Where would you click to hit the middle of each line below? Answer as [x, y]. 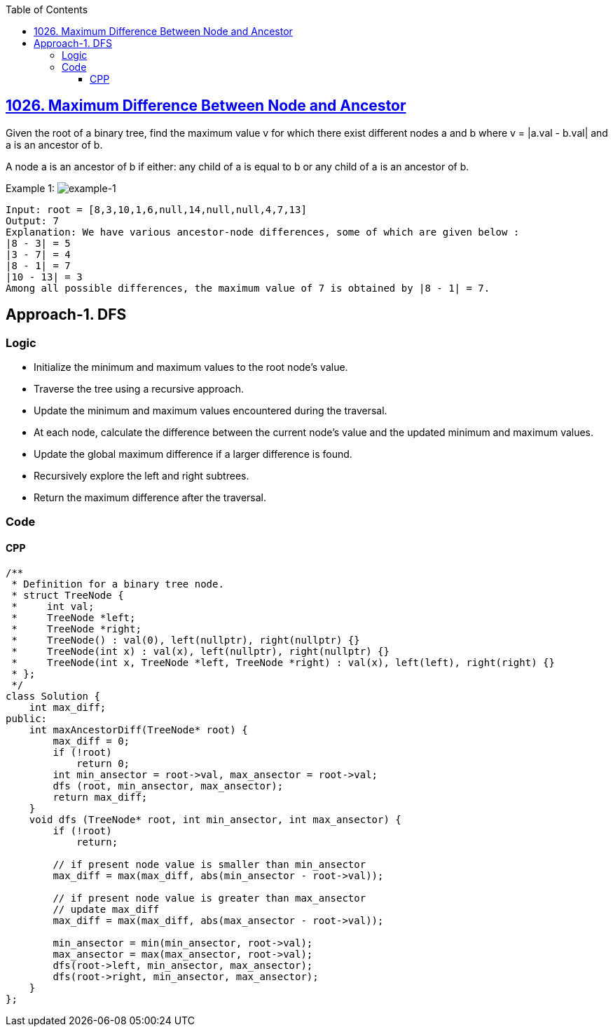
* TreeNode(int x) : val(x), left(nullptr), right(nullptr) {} [200, 651]
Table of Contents [47, 9]
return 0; [103, 763]
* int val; [53, 606]
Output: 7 [32, 220]
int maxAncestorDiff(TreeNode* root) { [138, 729]
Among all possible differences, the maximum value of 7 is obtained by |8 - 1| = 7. [248, 288]
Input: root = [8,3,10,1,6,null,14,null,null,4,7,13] [156, 209]
